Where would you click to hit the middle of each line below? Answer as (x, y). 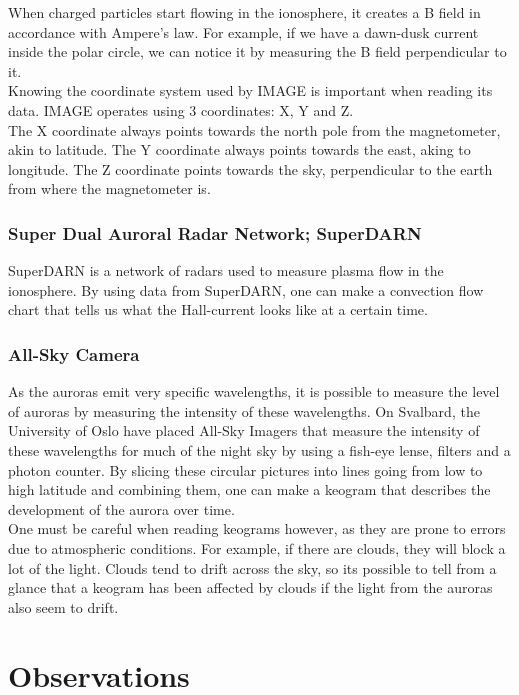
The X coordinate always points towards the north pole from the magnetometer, (254, 129)
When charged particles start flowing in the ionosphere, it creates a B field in (244, 12)
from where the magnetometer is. (109, 188)
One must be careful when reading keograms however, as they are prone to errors (257, 528)
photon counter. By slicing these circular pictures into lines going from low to (245, 469)
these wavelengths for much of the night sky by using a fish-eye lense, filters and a (259, 449)
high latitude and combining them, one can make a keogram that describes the (249, 489)
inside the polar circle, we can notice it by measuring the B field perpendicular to (257, 51)
